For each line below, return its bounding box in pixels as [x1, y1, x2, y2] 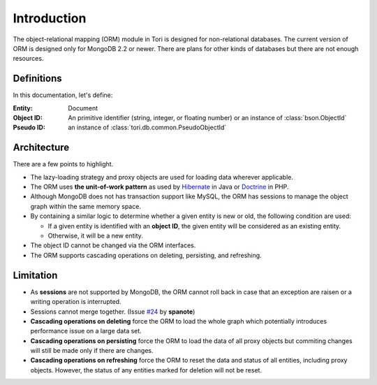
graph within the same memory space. [30, 202, 141, 210]
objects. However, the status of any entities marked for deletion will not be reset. [30, 365, 262, 374]
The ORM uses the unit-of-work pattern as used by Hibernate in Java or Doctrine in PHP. [30, 182, 289, 191]
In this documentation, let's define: [13, 91, 113, 99]
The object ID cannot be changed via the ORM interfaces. [30, 241, 196, 249]
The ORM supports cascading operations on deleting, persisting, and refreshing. [30, 251, 262, 259]
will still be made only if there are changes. [30, 347, 154, 355]
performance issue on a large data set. [30, 327, 142, 335]
